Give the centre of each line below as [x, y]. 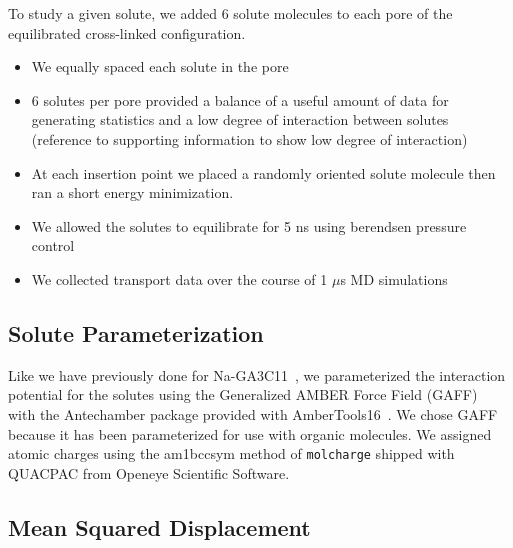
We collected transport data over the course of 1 [179, 278]
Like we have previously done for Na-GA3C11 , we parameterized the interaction [257, 374]
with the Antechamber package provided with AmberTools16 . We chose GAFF [253, 413]
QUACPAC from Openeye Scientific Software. [149, 472]
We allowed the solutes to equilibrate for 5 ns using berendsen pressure [249, 225]
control [53, 245]
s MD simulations [394, 278]
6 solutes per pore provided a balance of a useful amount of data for [240, 99]
